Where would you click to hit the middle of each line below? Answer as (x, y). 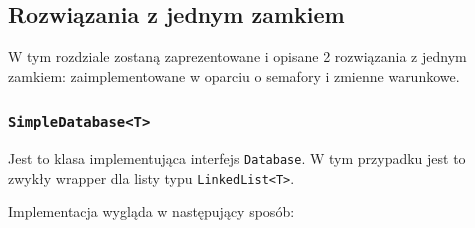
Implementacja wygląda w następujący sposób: (151, 211)
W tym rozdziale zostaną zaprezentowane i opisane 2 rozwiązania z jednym (237, 56)
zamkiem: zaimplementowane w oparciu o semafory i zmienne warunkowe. (234, 75)
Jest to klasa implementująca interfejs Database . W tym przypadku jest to (237, 158)
